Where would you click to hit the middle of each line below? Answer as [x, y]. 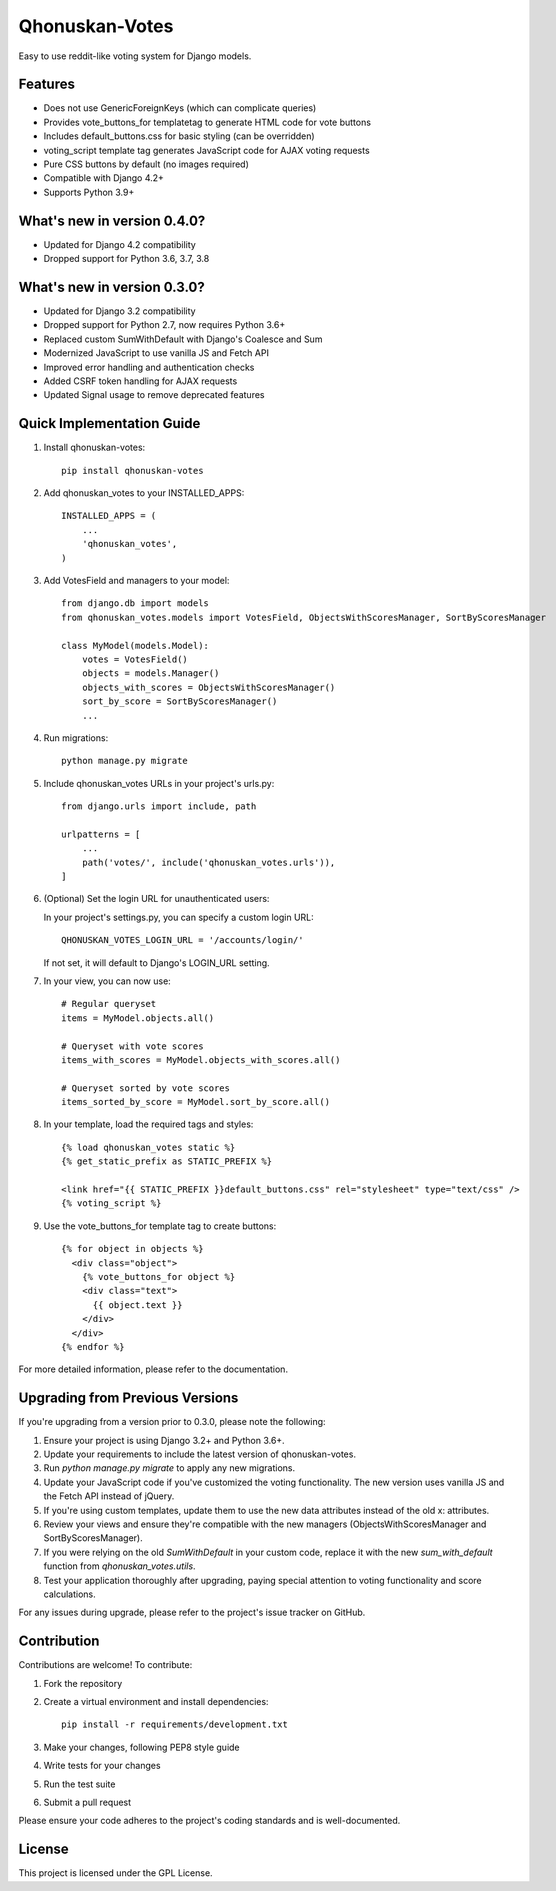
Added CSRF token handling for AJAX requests [140, 381]
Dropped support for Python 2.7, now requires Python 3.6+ [164, 325]
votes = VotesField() [135, 659]
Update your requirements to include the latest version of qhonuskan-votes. [200, 1454]
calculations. [69, 1594]
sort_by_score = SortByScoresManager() [179, 701]
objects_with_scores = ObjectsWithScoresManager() [208, 687]
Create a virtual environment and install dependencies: [156, 1702]
